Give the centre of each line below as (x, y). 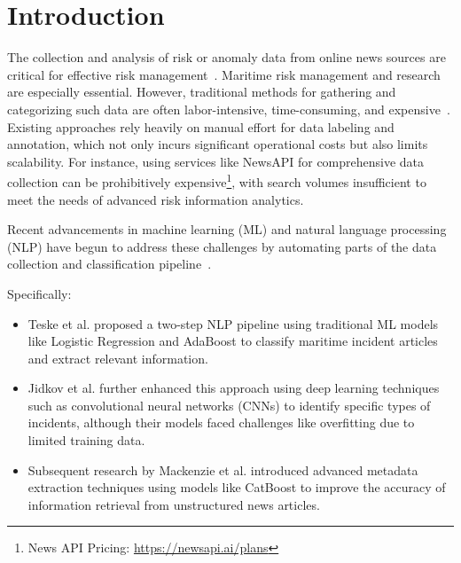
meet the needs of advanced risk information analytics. (156, 199)
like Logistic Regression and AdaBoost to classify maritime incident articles (233, 341)
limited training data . (86, 440)
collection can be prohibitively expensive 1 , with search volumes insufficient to (217, 180)
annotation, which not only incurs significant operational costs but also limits (218, 144)
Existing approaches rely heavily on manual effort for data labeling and (201, 126)
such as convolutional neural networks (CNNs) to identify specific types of (229, 405)
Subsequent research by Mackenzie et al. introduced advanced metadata (223, 469)
